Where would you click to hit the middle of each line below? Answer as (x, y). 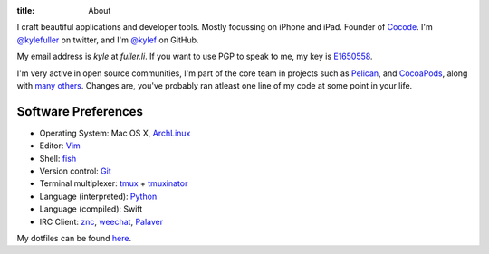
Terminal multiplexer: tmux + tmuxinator (114, 183)
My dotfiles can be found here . (74, 238)
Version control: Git (76, 171)
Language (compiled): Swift (91, 209)
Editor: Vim (60, 146)
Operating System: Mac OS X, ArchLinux (115, 133)
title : (26, 10)
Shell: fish (58, 158)
